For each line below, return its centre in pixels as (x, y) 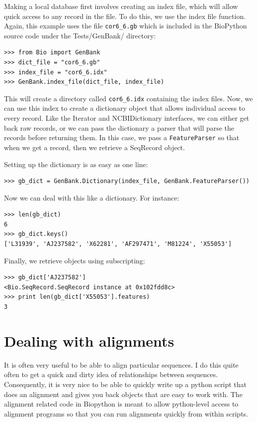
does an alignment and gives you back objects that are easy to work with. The (123, 394)
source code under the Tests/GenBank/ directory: (80, 35)
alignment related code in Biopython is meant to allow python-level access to (121, 404)
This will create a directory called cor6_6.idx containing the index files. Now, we (128, 98)
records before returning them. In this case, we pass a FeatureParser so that (122, 137)
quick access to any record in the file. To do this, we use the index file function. (125, 16)
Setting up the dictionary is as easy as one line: (76, 164)
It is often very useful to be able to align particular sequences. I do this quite (121, 364)
